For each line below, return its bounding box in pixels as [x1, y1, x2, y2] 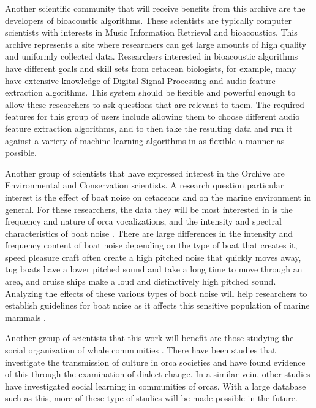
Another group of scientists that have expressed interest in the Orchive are [5, 166, 285, 179]
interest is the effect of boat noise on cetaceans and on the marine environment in [5, 190, 312, 203]
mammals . [5, 310, 46, 323]
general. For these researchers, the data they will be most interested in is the [5, 202, 293, 215]
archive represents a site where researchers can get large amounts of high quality [5, 37, 307, 50]
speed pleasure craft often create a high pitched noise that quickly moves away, [5, 250, 301, 263]
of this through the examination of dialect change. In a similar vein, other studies [5, 368, 310, 380]
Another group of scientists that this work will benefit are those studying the [5, 331, 294, 344]
